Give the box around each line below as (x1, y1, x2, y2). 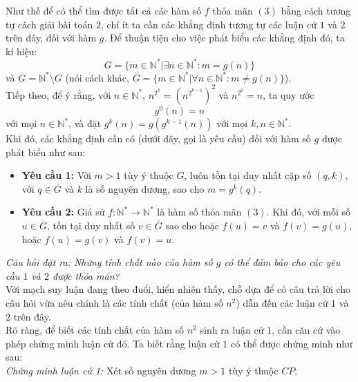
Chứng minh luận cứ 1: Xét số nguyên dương (6, 363, 196, 377)
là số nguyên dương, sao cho (85, 181, 205, 195)
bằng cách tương (281, 3, 351, 17)
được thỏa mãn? (53, 268, 120, 283)
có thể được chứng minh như (230, 336, 352, 350)
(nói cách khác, (65, 70, 129, 84)
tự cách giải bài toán (6, 17, 93, 31)
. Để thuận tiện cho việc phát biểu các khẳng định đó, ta (104, 30, 345, 45)
